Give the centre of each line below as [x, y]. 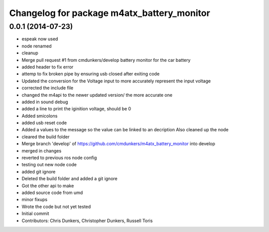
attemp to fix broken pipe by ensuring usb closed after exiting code [91, 74]
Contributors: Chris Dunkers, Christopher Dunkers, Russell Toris [87, 221]
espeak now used [40, 39]
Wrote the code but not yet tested [56, 207]
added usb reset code [44, 123]
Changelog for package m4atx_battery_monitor [110, 13]
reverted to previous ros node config [59, 158]
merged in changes [42, 151]
